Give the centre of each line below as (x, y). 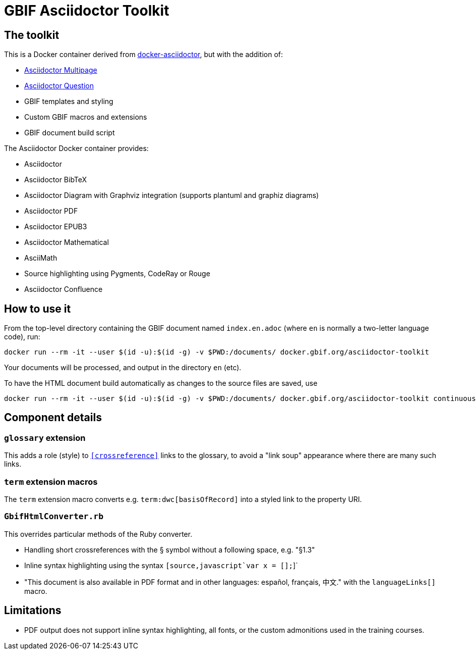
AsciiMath (41, 258)
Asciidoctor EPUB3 (56, 227)
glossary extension (45, 438)
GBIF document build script (70, 133)
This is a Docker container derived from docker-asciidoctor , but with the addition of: (144, 55)
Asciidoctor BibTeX (56, 180)
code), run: (22, 337)
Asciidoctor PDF (51, 211)
